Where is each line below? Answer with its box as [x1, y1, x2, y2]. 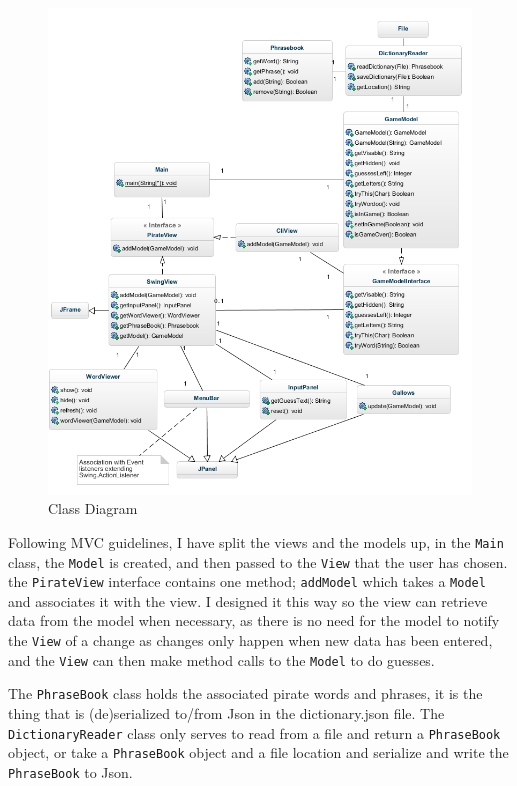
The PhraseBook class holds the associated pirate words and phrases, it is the [8, 683, 483, 704]
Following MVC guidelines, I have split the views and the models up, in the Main [8, 531, 504, 552]
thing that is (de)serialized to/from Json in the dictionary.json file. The [8, 703, 445, 724]
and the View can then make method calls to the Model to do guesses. [8, 649, 435, 670]
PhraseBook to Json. [8, 761, 133, 782]
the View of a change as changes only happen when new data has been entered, [8, 630, 493, 651]
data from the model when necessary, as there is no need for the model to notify [8, 610, 500, 631]
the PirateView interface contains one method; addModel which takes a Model [8, 571, 486, 592]
